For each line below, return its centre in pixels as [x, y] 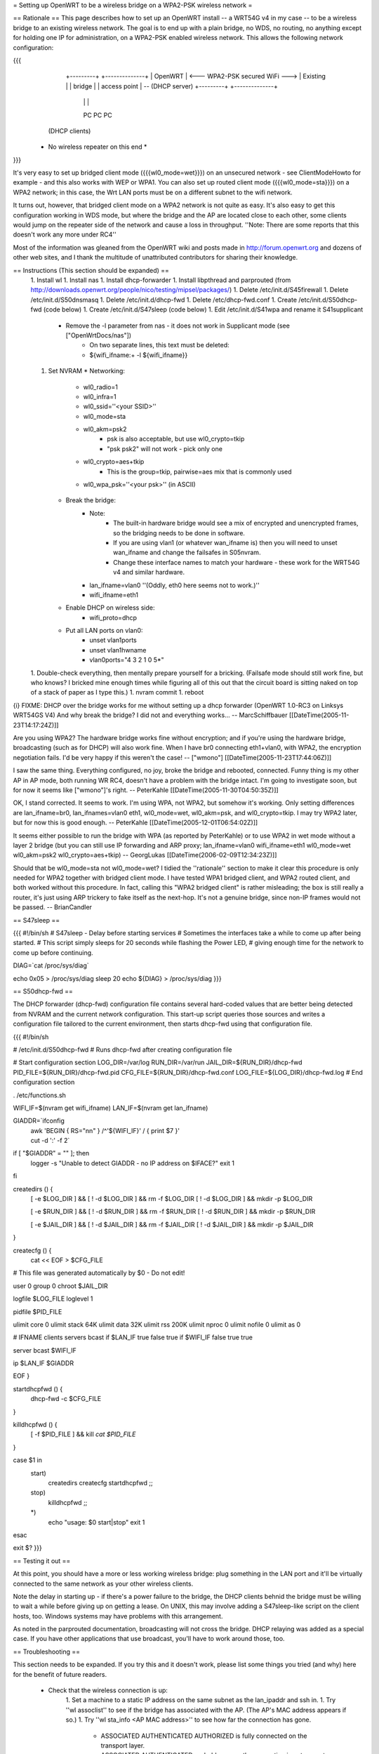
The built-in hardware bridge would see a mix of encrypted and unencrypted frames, [236, 523]
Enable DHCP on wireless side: [110, 608]
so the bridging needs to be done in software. [179, 533]
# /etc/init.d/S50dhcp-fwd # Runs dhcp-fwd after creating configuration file [122, 1050]
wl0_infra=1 [100, 396]
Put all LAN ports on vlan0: [104, 631]
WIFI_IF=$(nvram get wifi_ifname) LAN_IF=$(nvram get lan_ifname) [111, 1108]
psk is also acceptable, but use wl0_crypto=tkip [176, 439]
